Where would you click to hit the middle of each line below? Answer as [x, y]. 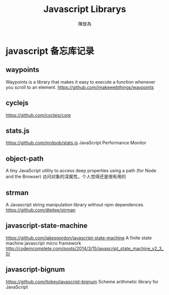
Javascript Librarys [85, 9]
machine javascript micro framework [44, 243]
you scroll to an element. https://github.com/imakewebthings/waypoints [80, 87]
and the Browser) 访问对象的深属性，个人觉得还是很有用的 [66, 177]
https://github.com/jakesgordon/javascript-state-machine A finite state [79, 238]
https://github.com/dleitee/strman [41, 210]
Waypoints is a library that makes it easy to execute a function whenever [80, 82]
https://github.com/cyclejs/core [38, 115]
